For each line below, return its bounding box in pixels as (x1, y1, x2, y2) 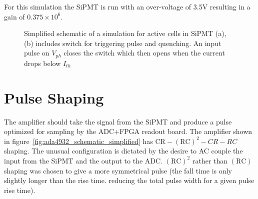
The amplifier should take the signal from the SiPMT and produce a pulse (4, 116, 232, 126)
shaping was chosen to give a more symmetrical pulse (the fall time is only (4, 165, 232, 175)
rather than (192, 155, 228, 165)
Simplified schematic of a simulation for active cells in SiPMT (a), (24, 28, 226, 38)
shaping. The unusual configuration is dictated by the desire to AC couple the (4, 145, 243, 156)
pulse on (24, 47, 49, 58)
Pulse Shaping (4, 87, 104, 107)
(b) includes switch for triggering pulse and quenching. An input (24, 37, 221, 48)
